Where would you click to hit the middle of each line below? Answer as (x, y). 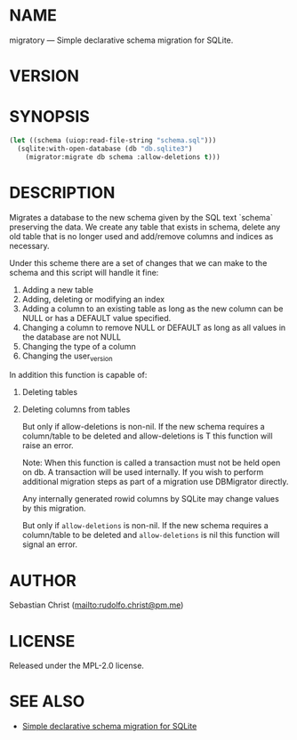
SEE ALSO (47, 701)
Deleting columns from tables (76, 409)
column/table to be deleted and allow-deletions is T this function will (147, 436)
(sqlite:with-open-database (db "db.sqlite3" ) (105, 149)
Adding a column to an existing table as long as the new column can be (153, 309)
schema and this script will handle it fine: (84, 272)
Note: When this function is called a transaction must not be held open (151, 462)
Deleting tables (50, 392)
